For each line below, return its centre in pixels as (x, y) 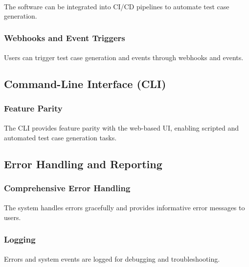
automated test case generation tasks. (60, 137)
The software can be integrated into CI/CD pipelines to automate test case (117, 6)
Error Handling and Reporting (83, 164)
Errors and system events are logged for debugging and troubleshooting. (112, 259)
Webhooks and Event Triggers (65, 37)
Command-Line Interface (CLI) (85, 84)
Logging (20, 239)
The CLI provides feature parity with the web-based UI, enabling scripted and (122, 128)
